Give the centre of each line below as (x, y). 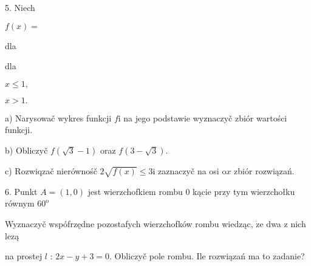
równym (20, 203)
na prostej (24, 256)
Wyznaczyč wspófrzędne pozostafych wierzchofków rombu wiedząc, (129, 223)
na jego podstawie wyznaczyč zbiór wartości (205, 118)
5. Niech (20, 7)
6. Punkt (21, 191)
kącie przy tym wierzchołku (244, 191)
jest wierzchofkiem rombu (135, 191)
